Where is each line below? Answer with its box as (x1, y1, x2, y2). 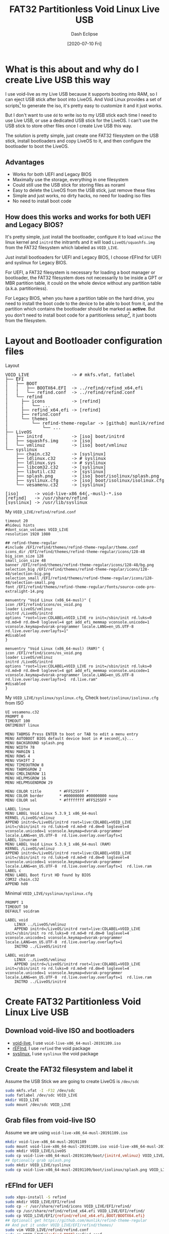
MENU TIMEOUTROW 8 (5, 762, 44, 767)
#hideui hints (5, 522, 35, 528)
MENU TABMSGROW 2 (5, 766, 42, 772)
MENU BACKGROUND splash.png (5, 740, 64, 745)
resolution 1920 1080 (5, 531, 51, 536)
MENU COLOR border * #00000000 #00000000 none (5, 793, 118, 798)
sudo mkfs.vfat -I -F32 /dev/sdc (5, 1088, 75, 1093)
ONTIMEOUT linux (5, 723, 39, 728)
